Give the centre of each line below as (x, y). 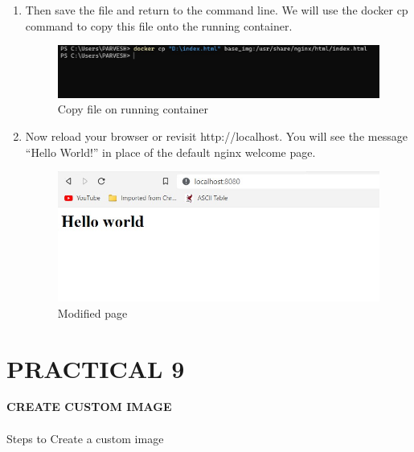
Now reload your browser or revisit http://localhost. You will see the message (216, 136)
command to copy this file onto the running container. (159, 25)
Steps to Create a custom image (85, 438)
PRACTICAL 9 (96, 368)
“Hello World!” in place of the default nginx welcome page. (170, 152)
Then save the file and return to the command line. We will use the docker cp (217, 10)
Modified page (92, 312)
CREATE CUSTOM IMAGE (89, 407)
